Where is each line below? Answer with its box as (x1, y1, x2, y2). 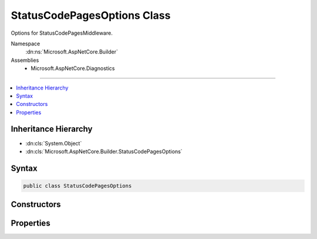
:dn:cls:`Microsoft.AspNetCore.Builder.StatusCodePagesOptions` (25, 148, 183, 155)
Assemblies (11, 57, 39, 64)
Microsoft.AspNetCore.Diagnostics (31, 65, 115, 72)
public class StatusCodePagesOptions (23, 182, 132, 189)
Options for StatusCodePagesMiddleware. (11, 29, 113, 36)
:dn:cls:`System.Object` (25, 140, 82, 147)
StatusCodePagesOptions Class (11, 9, 171, 22)
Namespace (11, 40, 41, 47)
